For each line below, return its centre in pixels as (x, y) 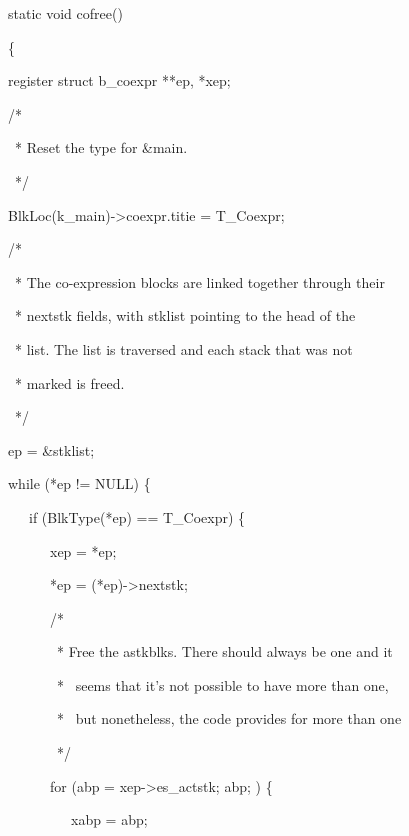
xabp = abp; (109, 819)
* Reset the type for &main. (101, 147)
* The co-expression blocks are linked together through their (199, 281)
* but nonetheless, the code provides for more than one (229, 718)
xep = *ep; (83, 550)
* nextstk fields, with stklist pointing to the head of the (185, 315)
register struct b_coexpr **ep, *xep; (119, 80)
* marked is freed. (69, 382)
